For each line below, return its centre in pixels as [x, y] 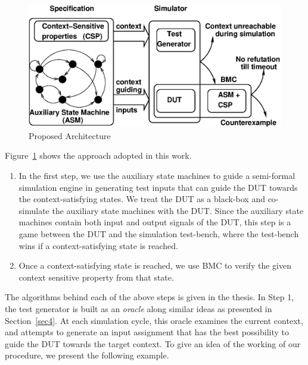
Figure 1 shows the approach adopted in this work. [98, 155]
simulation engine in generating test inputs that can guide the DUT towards [158, 187]
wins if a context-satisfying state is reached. [98, 245]
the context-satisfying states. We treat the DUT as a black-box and [142, 199]
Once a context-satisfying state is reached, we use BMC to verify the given [155, 265]
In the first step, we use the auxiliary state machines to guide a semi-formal [157, 175]
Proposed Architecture [70, 135]
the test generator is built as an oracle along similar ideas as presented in [139, 308]
